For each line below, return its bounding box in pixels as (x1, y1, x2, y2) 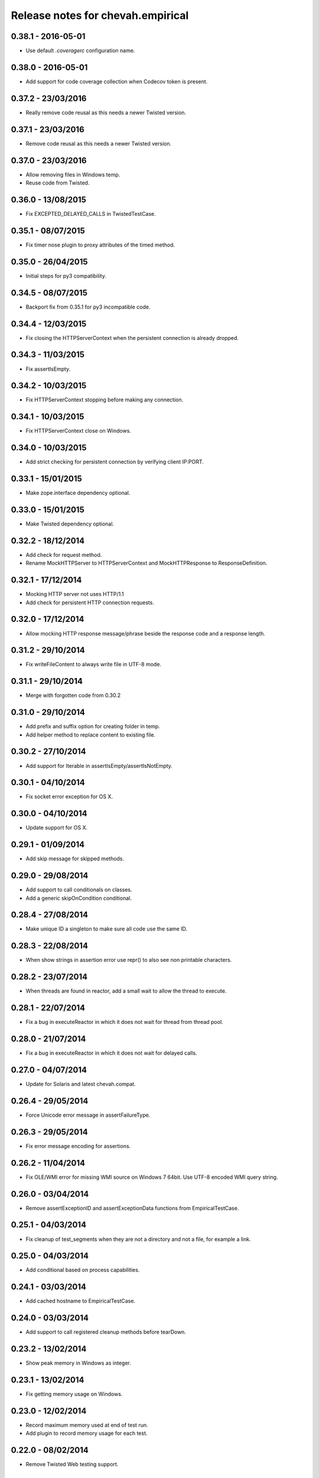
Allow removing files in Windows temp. (25, 171, 121, 178)
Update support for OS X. (25, 824, 88, 831)
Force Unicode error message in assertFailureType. (25, 1111, 151, 1119)
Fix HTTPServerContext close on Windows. (25, 427, 131, 435)
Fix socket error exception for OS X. (25, 793, 113, 800)
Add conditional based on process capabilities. (25, 1266, 140, 1273)
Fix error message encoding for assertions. (25, 1142, 131, 1149)
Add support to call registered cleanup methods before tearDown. (25, 1328, 186, 1336)
